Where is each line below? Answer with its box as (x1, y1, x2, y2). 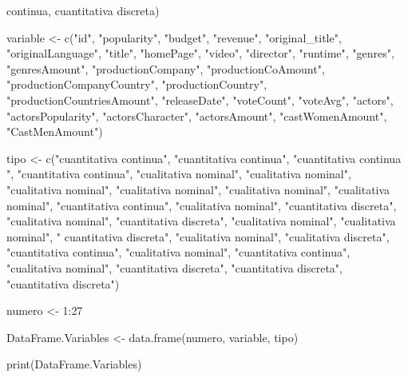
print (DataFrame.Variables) (6, 356, 142, 372)
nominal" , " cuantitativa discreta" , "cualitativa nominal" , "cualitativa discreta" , (6, 228, 390, 245)
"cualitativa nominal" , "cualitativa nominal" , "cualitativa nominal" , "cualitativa (6, 181, 390, 197)
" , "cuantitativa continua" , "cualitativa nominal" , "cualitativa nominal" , (6, 165, 351, 182)
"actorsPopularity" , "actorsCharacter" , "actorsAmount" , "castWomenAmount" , (6, 107, 387, 124)
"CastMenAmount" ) (6, 123, 103, 140)
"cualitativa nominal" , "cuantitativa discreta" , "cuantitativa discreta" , (6, 259, 343, 276)
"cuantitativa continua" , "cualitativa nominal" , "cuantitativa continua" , (6, 244, 351, 261)
